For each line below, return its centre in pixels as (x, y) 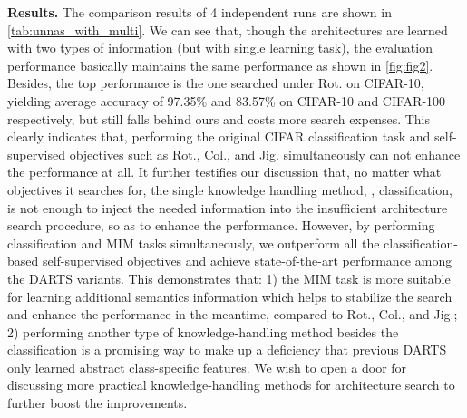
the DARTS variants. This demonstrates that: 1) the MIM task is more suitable (229, 278)
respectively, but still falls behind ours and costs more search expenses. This (219, 118)
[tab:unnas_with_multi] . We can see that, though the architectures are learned (228, 29)
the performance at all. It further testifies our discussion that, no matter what (224, 172)
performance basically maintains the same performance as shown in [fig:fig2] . (220, 65)
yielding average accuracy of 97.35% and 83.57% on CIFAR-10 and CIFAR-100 (227, 100)
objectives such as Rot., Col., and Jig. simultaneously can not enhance (265, 154)
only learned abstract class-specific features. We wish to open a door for (207, 367)
